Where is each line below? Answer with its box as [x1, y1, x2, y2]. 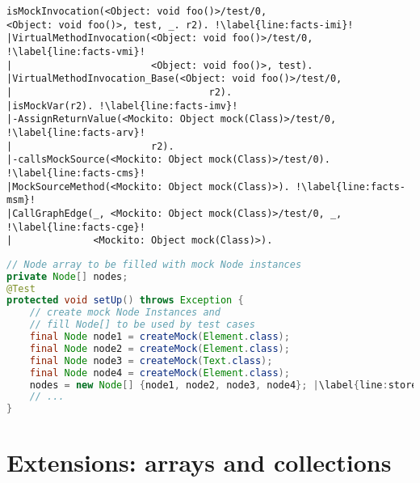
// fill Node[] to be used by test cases [29, 319, 255, 331]
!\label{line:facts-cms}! [6, 167, 145, 179]
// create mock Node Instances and [29, 307, 220, 319]
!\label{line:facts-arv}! [6, 126, 145, 138]
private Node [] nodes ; [6, 270, 128, 282]
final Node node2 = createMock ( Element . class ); [29, 342, 290, 354]
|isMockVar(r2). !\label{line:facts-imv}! [6, 100, 238, 112]
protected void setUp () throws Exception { [6, 294, 244, 307]
